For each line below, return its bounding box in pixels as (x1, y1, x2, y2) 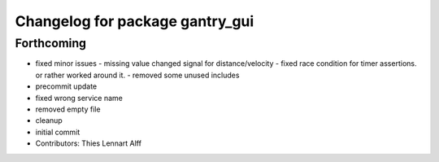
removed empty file (35, 104, 101, 114)
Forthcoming (15, 36, 87, 50)
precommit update (35, 81, 98, 91)
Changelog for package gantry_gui (15, 12, 254, 30)
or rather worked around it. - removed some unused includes (35, 70, 240, 80)
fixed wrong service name (35, 93, 124, 103)
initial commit (35, 127, 80, 137)
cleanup (35, 116, 63, 125)
